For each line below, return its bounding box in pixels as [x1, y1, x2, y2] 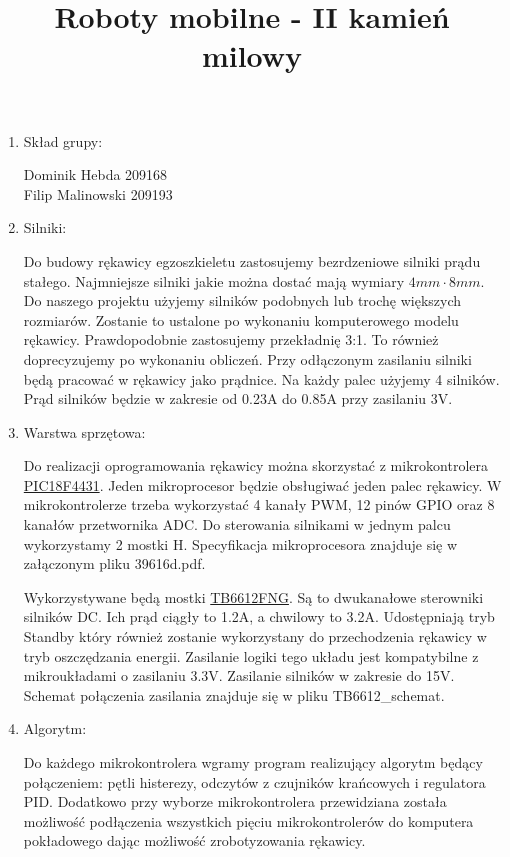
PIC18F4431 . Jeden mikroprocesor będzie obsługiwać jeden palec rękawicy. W [23, 474, 502, 495]
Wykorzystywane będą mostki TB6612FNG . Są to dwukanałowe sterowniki [23, 586, 484, 607]
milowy [201, 35, 303, 76]
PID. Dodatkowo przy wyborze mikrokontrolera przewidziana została [23, 791, 447, 812]
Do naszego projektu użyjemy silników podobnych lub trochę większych [23, 290, 462, 311]
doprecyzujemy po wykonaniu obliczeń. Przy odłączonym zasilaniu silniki [23, 348, 472, 369]
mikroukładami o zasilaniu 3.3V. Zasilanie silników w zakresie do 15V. [23, 665, 455, 686]
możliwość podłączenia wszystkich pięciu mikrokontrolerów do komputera [23, 810, 474, 831]
